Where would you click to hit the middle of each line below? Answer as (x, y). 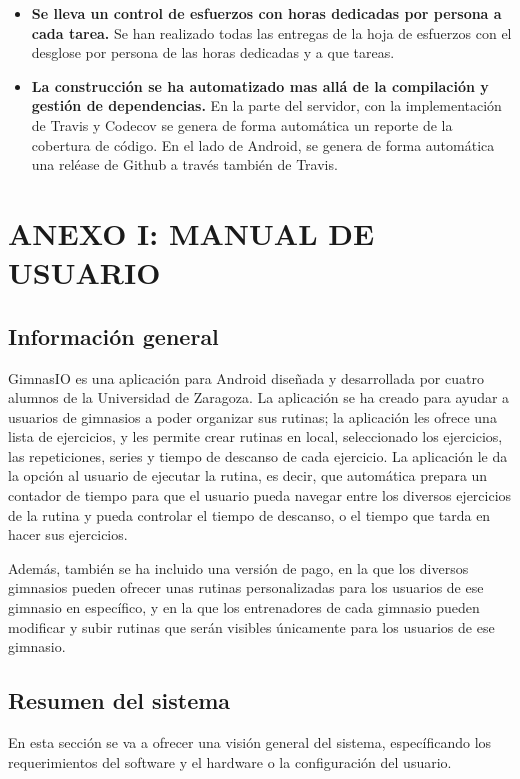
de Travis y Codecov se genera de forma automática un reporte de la (242, 124)
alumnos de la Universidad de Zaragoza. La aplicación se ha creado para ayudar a (259, 397)
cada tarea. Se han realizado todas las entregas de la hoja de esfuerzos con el (271, 32)
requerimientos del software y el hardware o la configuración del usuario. (230, 761)
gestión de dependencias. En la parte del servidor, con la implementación (266, 105)
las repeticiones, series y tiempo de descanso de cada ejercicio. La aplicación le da (258, 455)
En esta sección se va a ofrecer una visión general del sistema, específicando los (250, 742)
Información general (113, 335)
